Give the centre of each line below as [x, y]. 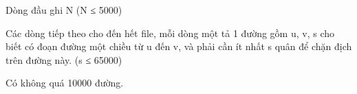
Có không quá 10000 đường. [65, 83]
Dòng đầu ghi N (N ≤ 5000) [64, 10]
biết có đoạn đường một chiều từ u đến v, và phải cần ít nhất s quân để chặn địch [179, 46]
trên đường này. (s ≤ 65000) [64, 59]
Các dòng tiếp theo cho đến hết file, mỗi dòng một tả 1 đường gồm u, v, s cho [170, 33]
